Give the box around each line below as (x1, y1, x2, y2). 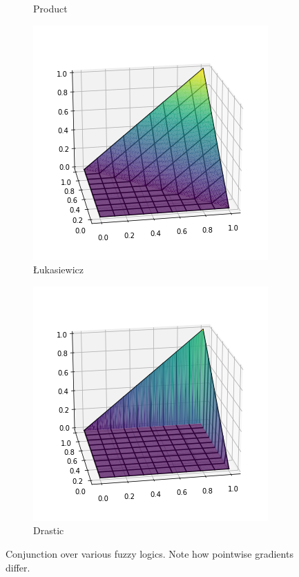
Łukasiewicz (33, 262, 84, 277)
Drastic (33, 523, 64, 538)
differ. (6, 560, 30, 574)
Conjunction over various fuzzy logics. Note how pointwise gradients (6, 546, 293, 560)
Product (33, 1, 68, 15)
